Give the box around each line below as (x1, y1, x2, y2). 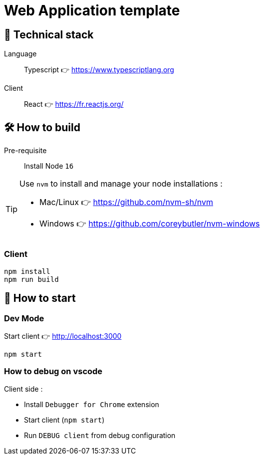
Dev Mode (4, 313, 44, 323)
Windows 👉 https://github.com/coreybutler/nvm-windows (39, 219, 260, 229)
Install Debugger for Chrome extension (24, 400, 159, 409)
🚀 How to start (4, 292, 76, 305)
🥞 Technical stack (4, 28, 94, 41)
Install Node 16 (24, 162, 74, 171)
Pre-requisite (4, 146, 47, 155)
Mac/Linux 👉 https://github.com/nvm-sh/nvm (39, 197, 213, 208)
